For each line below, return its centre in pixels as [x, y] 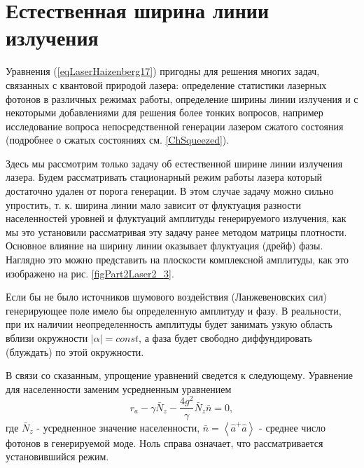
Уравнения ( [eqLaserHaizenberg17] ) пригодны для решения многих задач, [163, 71]
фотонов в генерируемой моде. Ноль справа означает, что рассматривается [164, 442]
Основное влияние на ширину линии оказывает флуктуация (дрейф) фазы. [164, 246]
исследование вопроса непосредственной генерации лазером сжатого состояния [175, 126]
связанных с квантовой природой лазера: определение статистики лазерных [166, 84]
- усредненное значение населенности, [118, 427]
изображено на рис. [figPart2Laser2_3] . [90, 273]
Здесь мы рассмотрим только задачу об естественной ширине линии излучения [174, 163]
